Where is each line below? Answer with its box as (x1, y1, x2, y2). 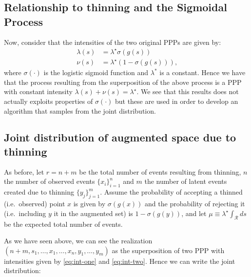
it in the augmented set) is (54, 208, 133, 218)
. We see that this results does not (136, 86, 239, 97)
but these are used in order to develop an (115, 96, 238, 106)
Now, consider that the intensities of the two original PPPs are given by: (4, 37, 221, 47)
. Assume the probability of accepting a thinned (100, 187, 243, 197)
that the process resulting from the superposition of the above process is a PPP (4, 77, 242, 87)
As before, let (4, 166, 44, 177)
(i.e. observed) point (4, 198, 65, 208)
